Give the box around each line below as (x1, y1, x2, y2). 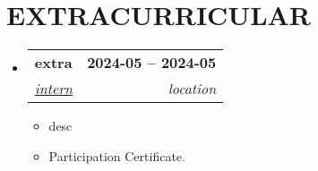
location (168, 78, 217, 99)
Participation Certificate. (48, 146, 185, 165)
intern (34, 78, 73, 99)
